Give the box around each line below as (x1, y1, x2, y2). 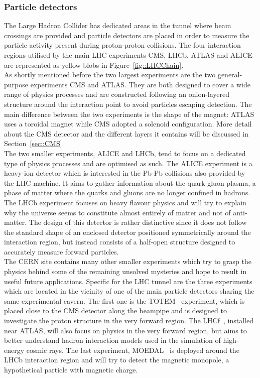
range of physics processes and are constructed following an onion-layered (4, 89, 230, 99)
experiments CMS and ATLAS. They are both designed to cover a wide (30, 79, 250, 89)
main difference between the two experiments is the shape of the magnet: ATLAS (4, 108, 254, 119)
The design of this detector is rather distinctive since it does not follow (29, 217, 247, 227)
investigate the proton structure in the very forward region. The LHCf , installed (4, 315, 253, 326)
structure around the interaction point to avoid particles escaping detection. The (4, 98, 252, 109)
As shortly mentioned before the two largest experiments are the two (4, 69, 216, 80)
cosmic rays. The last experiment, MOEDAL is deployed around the (26, 344, 239, 355)
